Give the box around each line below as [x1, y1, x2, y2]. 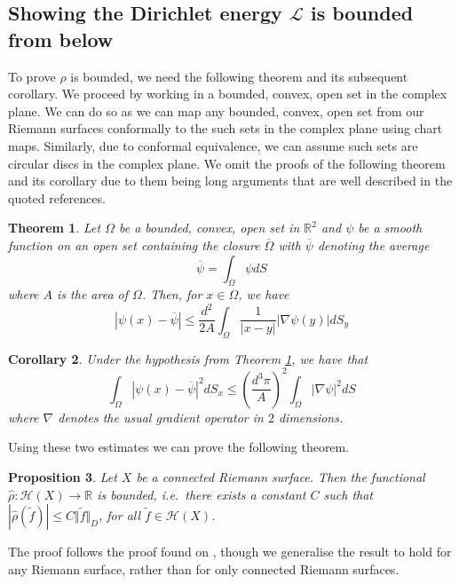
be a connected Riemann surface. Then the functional [136, 467, 425, 485]
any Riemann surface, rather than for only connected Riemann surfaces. [8, 559, 400, 578]
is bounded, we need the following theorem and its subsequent [70, 67, 408, 85]
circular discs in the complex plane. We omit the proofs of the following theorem [8, 154, 446, 172]
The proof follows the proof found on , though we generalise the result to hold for [8, 542, 452, 561]
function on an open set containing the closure [8, 235, 260, 254]
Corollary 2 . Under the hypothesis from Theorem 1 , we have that [8, 349, 368, 367]
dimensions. [278, 407, 344, 426]
